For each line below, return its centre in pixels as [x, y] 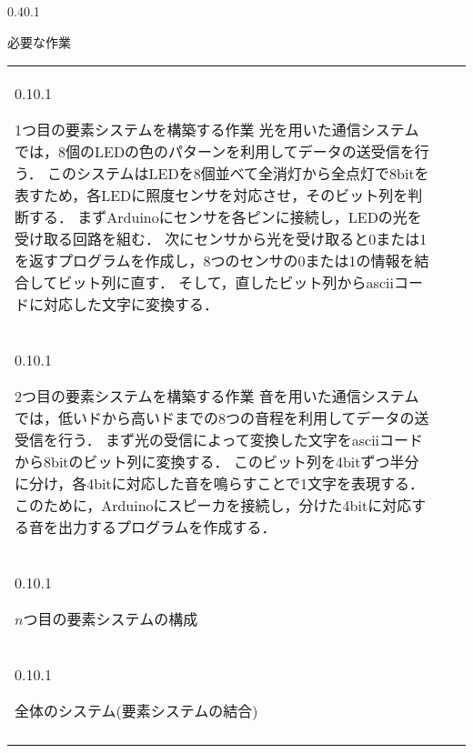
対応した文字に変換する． [131, 305]
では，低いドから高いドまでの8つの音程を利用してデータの [215, 418]
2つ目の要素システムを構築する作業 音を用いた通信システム [217, 397]
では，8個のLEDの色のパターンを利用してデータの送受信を [215, 152]
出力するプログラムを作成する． [167, 527]
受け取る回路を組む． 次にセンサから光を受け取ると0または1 [221, 239]
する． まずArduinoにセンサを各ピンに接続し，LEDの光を [226, 217]
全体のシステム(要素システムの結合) [136, 711]
